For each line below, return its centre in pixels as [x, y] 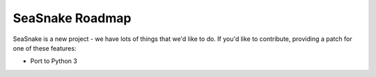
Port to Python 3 [54, 61]
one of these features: [45, 48]
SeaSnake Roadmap [72, 18]
